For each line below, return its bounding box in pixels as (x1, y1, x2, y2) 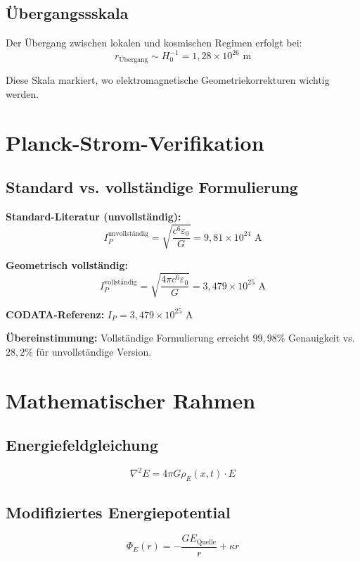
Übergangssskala (6, 2, 129, 24)
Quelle (196, 538, 216, 546)
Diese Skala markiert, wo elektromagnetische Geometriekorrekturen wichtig (6, 73, 330, 87)
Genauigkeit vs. (288, 330, 355, 345)
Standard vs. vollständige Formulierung (6, 176, 298, 198)
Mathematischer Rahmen (6, 385, 256, 414)
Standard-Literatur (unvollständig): (6, 209, 181, 224)
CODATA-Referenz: (6, 306, 105, 321)
